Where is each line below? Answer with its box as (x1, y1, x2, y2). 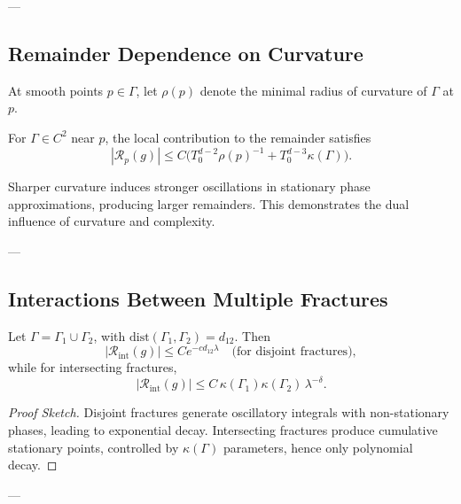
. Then (234, 326, 270, 345)
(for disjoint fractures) (231, 345, 353, 359)
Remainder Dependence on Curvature (8, 39, 363, 66)
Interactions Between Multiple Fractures (8, 284, 388, 312)
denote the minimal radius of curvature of (199, 81, 427, 99)
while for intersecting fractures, (8, 358, 177, 376)
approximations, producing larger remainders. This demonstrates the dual (8, 194, 410, 213)
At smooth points (8, 81, 104, 99)
